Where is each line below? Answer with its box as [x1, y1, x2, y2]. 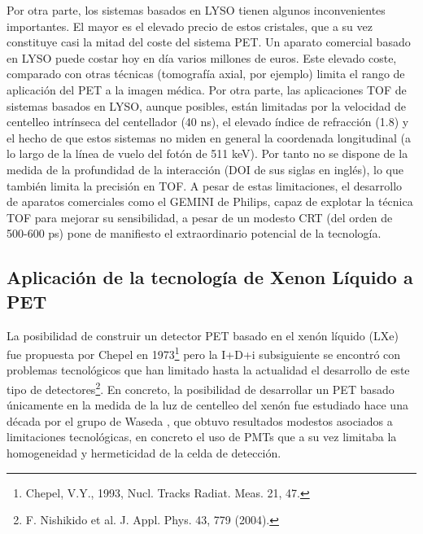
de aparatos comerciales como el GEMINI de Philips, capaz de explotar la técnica [7, 193, 413, 210]
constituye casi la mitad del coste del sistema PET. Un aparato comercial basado [7, 33, 411, 50]
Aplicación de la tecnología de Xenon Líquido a [7, 265, 413, 290]
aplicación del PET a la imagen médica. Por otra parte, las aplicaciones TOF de [7, 81, 407, 98]
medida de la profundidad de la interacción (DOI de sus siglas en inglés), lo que [7, 160, 403, 177]
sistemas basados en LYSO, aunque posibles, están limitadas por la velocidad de [7, 97, 406, 114]
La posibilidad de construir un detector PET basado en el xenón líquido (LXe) [7, 326, 399, 344]
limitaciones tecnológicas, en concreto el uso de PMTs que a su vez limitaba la [7, 428, 397, 445]
